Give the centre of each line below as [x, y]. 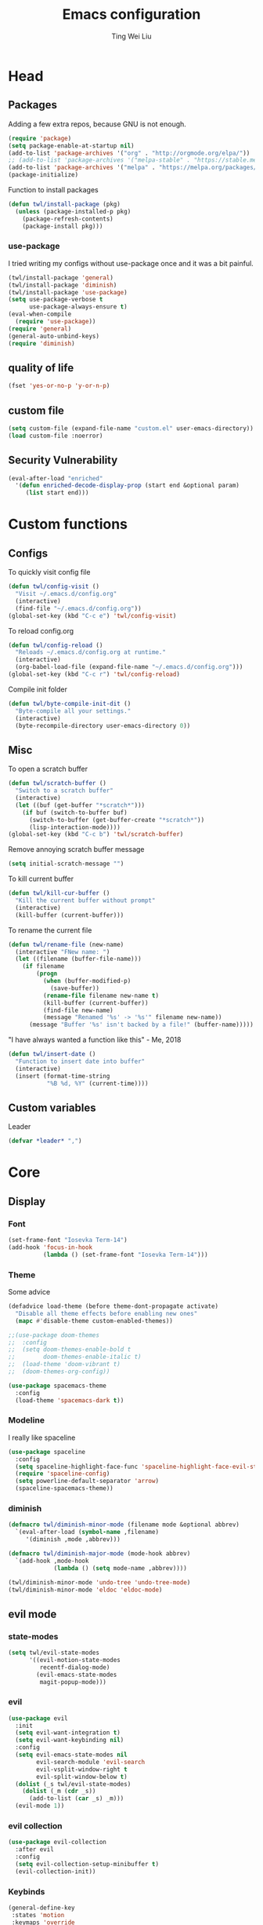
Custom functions [68, 524]
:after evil [35, 1850]
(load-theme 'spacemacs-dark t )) [70, 1400]
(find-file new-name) [78, 1010]
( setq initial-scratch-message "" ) [66, 864]
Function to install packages [54, 190]
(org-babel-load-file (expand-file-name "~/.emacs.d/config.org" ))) [129, 667]
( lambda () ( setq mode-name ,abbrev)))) [121, 1568]
